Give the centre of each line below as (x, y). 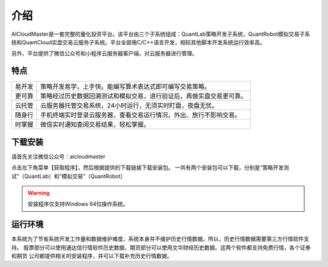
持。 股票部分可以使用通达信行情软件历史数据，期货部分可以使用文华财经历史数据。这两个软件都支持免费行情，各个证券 (161, 247)
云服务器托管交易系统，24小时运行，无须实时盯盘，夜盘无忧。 (129, 106)
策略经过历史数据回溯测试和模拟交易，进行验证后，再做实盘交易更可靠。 (144, 96)
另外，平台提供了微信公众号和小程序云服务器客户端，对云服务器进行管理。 (104, 53)
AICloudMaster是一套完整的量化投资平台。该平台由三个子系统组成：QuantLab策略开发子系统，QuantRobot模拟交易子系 (161, 34)
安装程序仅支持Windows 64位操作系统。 (78, 204)
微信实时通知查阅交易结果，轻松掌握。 (95, 124)
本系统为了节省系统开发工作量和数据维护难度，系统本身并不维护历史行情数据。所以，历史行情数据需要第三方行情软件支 (160, 239)
